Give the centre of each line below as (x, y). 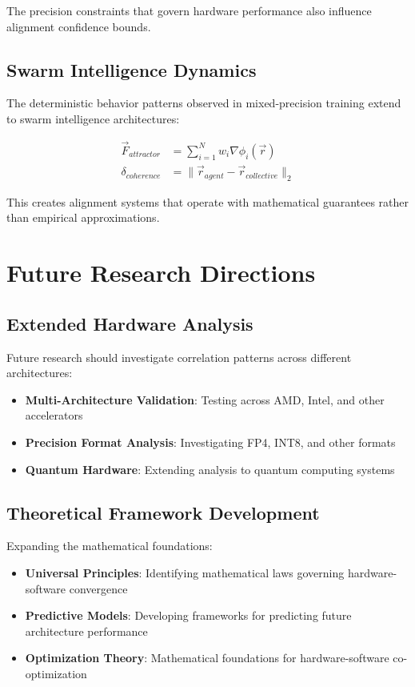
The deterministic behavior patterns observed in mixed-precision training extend (204, 103)
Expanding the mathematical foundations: (110, 546)
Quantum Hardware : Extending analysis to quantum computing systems (210, 469)
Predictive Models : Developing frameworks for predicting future (188, 615)
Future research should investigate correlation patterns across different (179, 357)
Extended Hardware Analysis (130, 323)
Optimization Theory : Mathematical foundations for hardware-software (207, 658)
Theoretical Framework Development (163, 512)
